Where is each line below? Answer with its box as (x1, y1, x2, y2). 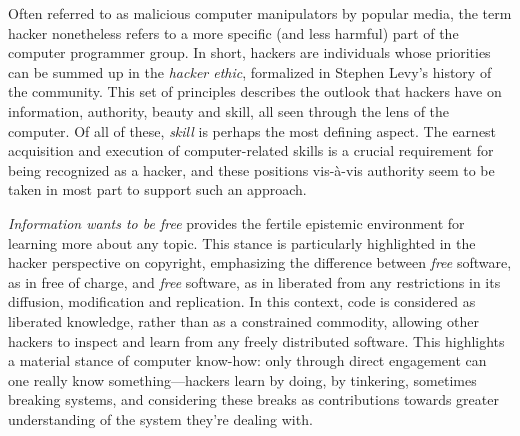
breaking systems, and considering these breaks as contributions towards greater (8, 389, 499, 410)
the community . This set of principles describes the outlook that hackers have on (8, 81, 502, 102)
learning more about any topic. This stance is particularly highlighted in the (8, 232, 476, 253)
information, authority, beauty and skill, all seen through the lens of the (8, 100, 450, 121)
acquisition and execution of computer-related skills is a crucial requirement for (8, 140, 494, 161)
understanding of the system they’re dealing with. (8, 408, 313, 429)
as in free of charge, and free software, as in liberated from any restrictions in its (8, 271, 501, 292)
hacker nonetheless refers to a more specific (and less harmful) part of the (8, 22, 459, 43)
